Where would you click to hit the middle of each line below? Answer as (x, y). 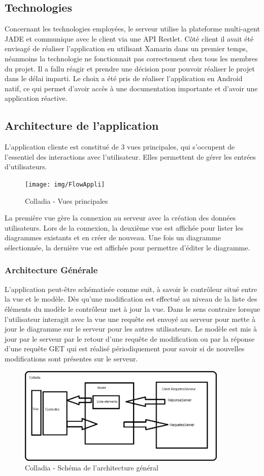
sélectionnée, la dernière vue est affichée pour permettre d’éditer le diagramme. (127, 247)
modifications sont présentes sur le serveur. (71, 358)
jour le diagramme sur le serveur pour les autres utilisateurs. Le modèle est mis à (131, 329)
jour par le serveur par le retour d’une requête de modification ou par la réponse (130, 338)
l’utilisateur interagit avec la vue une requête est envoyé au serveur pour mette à (130, 319)
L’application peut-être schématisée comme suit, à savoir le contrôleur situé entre (131, 289)
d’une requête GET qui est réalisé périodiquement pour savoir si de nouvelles (125, 349)
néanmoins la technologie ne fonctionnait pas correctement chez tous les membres (131, 58)
